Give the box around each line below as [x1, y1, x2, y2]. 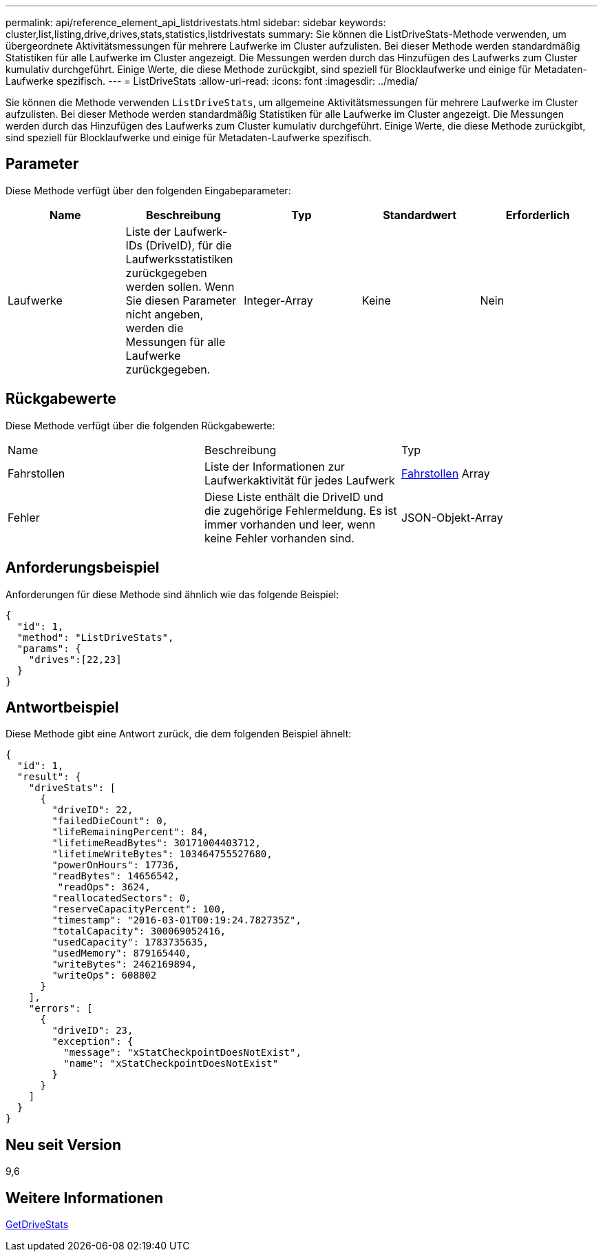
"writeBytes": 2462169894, [52, 959, 198, 970]
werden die [125, 320, 184, 335]
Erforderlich [505, 207, 570, 222]
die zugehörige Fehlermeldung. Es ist [204, 503, 397, 518]
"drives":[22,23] [28, 653, 122, 665]
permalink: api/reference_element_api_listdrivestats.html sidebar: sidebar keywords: [6, 17, 386, 28]
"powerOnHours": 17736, [52, 859, 180, 871]
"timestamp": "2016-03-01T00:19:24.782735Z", [52, 914, 301, 926]
